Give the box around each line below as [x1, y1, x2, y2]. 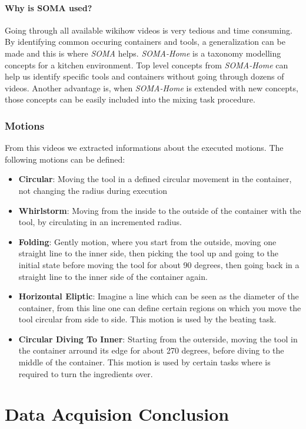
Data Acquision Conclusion [5, 402, 229, 426]
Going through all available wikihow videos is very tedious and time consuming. [5, 24, 292, 36]
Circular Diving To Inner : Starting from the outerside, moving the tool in [18, 332, 298, 345]
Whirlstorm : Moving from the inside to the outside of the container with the [18, 204, 301, 216]
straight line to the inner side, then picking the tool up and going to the [18, 247, 279, 259]
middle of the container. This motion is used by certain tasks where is [18, 356, 271, 368]
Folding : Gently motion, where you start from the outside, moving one [18, 235, 277, 247]
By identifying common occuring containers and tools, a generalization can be [5, 35, 285, 48]
